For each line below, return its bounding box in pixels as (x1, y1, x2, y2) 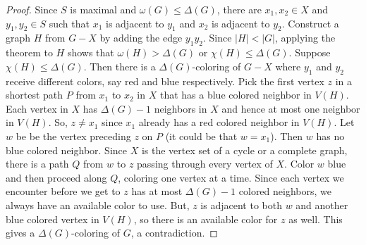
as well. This (288, 211, 343, 226)
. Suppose (288, 45, 331, 60)
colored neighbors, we (238, 184, 331, 199)
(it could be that (165, 128, 238, 143)
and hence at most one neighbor (221, 101, 360, 115)
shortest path (6, 87, 63, 102)
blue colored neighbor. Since (6, 142, 127, 157)
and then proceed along (6, 170, 107, 184)
